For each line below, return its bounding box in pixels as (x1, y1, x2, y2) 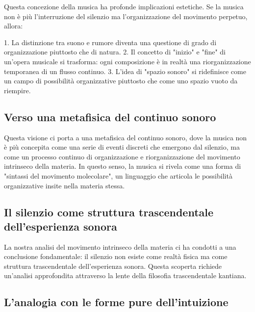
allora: (4, 21, 23, 31)
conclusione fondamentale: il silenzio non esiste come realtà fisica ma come (4, 251, 228, 261)
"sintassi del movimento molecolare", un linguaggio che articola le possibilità (4, 170, 232, 181)
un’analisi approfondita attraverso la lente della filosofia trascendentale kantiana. (4, 270, 247, 281)
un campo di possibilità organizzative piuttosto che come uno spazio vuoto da (4, 76, 238, 86)
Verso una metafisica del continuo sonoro (4, 109, 216, 124)
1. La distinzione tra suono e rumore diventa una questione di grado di (4, 37, 217, 47)
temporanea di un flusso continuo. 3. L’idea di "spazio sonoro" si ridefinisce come (4, 66, 246, 76)
